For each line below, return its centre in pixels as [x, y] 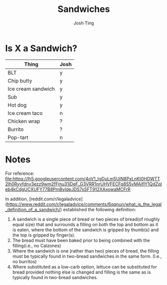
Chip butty [20, 81]
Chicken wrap [24, 121]
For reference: [20, 173]
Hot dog [17, 105]
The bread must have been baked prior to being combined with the [81, 240]
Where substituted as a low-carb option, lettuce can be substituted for [84, 267]
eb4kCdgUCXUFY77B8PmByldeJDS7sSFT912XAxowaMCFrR [68, 189]
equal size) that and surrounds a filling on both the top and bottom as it [85, 224]
